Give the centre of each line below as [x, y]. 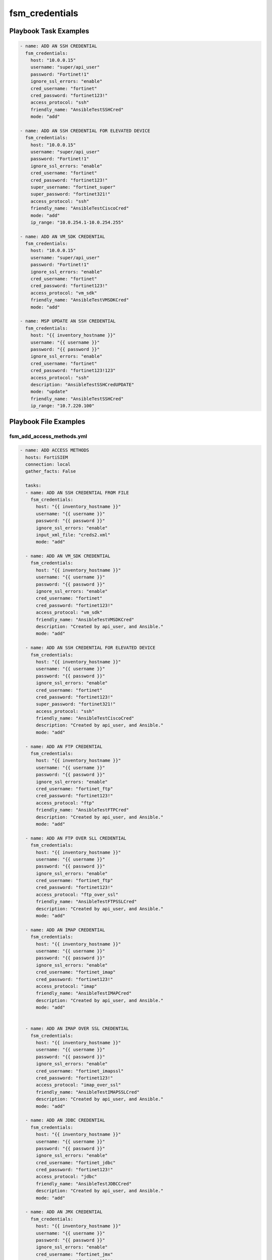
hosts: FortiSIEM [47, 457]
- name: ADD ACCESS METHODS [54, 450]
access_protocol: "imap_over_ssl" [78, 1085]
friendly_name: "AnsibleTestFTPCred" [83, 810]
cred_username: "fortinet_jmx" [75, 1254]
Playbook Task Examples [49, 31]
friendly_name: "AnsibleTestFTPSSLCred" [86, 902]
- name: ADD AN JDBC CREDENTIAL [65, 1120]
